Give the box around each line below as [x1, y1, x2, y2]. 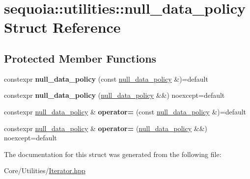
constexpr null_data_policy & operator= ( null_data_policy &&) [4, 123, 208, 133]
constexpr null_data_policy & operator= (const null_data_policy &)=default [4, 106, 247, 116]
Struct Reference [4, 17, 121, 37]
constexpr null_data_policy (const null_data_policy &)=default [4, 73, 208, 84]
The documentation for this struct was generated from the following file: [4, 149, 222, 159]
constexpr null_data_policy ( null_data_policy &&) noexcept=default [4, 90, 225, 100]
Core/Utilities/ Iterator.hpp [4, 165, 85, 176]
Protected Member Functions [4, 50, 157, 66]
